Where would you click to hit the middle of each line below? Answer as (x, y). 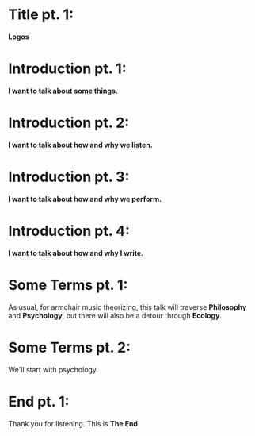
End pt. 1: (39, 401)
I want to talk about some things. (63, 91)
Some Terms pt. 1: (68, 285)
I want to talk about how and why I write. (76, 253)
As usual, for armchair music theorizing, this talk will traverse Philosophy (127, 307)
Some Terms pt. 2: (70, 347)
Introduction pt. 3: (69, 177)
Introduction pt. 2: (69, 123)
